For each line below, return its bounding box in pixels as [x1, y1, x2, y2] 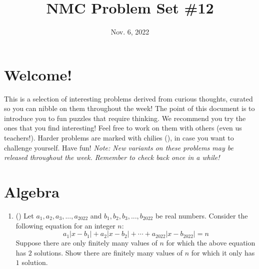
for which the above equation [166, 237, 255, 248]
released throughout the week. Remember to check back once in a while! [4, 152, 220, 162]
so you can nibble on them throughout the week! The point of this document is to [4, 103, 255, 113]
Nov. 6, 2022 [110, 26, 149, 37]
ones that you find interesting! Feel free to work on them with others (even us [4, 122, 242, 133]
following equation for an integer [15, 220, 115, 230]
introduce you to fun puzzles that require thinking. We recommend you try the [4, 112, 246, 123]
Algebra [4, 181, 59, 201]
